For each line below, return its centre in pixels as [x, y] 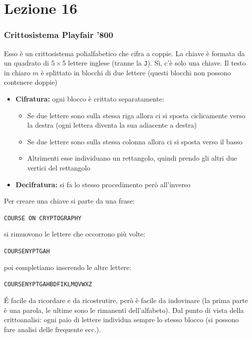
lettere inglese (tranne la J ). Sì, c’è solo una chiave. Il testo [157, 63]
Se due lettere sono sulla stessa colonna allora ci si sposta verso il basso [135, 141]
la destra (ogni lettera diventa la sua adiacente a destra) [112, 125]
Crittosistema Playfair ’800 [59, 35]
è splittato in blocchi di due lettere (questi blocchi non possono [136, 72]
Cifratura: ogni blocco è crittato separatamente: [90, 99]
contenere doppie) [31, 82]
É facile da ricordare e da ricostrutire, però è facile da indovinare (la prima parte [126, 300]
